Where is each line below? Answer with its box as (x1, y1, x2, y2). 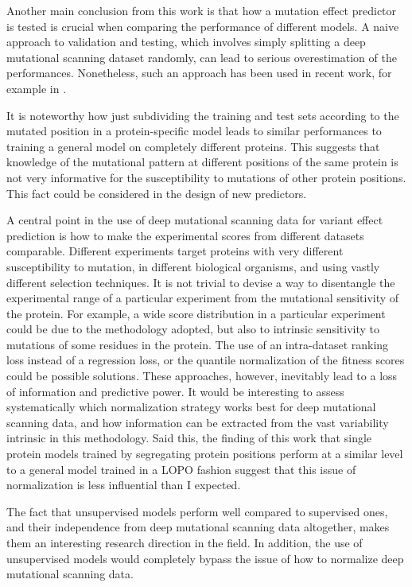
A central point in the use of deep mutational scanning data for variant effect (6, 212, 383, 228)
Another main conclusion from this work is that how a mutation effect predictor (6, 2, 397, 18)
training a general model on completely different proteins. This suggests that (6, 138, 380, 154)
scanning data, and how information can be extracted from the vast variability (6, 414, 389, 430)
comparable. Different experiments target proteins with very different (6, 243, 344, 259)
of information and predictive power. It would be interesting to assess (6, 383, 344, 399)
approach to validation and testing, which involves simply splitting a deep (6, 33, 366, 50)
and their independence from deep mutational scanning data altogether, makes (6, 519, 390, 535)
